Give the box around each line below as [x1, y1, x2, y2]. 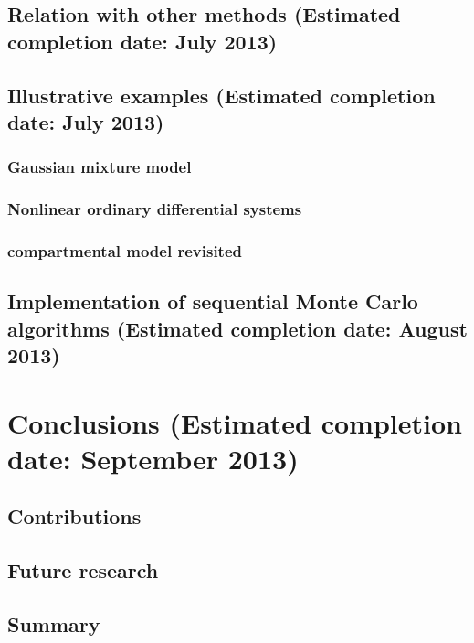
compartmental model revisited [7, 239, 242, 262]
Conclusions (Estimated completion [7, 403, 462, 441]
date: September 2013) [7, 439, 299, 477]
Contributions [7, 502, 142, 530]
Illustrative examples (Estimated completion [7, 80, 436, 109]
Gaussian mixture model [7, 155, 192, 178]
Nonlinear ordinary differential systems [7, 198, 302, 220]
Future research [7, 556, 159, 584]
